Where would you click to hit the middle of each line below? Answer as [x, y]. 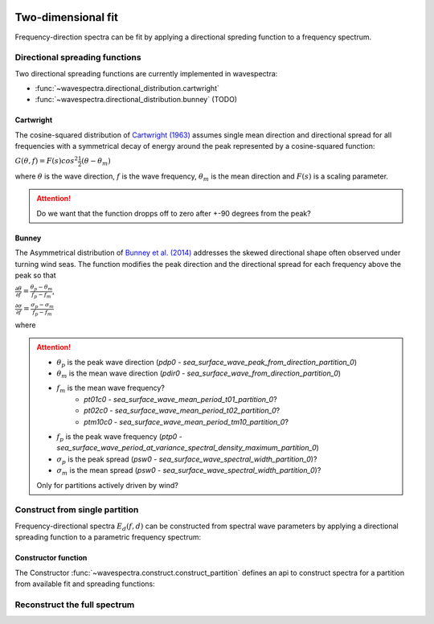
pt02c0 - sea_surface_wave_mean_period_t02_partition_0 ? [182, 411]
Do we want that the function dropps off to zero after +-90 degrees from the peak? [174, 213]
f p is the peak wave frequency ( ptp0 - [119, 437]
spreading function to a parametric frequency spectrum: [108, 537]
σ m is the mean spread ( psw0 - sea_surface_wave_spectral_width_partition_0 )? [189, 472]
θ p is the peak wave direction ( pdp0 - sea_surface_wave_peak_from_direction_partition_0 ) [207, 363]
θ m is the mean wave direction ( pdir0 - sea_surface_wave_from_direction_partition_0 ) [199, 374]
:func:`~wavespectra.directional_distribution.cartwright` [127, 88]
